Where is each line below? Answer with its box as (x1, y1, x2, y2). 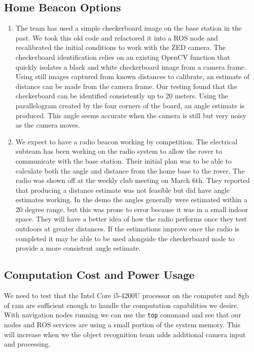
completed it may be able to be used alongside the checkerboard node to (15, 233, 235, 243)
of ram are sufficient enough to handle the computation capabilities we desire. (4, 300, 239, 310)
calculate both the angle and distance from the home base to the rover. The (15, 165, 245, 176)
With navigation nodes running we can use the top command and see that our (4, 309, 242, 320)
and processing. (4, 339, 50, 349)
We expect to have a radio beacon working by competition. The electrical (15, 136, 238, 146)
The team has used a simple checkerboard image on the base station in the (15, 23, 242, 33)
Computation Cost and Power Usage (4, 267, 195, 282)
